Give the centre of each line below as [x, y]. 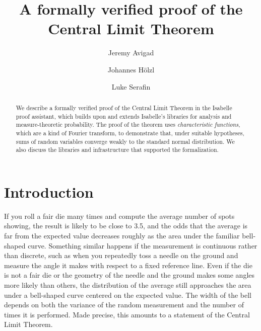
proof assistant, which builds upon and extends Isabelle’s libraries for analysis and [124, 116]
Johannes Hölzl [131, 69]
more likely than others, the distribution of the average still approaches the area [128, 284]
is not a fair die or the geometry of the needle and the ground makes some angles [129, 275]
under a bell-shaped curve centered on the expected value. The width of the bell [128, 295]
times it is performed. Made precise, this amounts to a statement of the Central [127, 314]
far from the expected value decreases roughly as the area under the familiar [122, 235]
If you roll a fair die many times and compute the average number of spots [119, 216]
